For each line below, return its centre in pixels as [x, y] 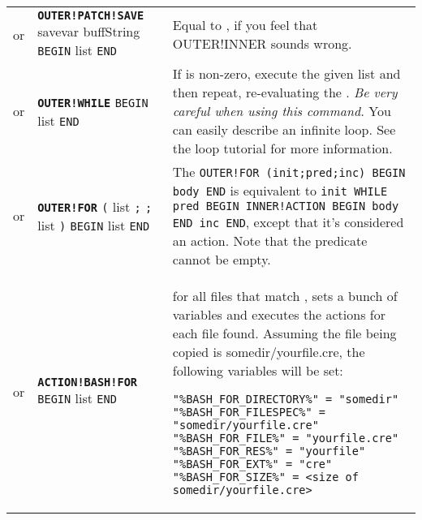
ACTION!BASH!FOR [88, 382]
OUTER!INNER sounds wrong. [262, 43]
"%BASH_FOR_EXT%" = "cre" [252, 464]
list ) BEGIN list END [94, 225]
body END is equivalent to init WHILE [280, 190]
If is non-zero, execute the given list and [286, 73]
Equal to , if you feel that [245, 25]
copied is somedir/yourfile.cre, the [269, 352]
